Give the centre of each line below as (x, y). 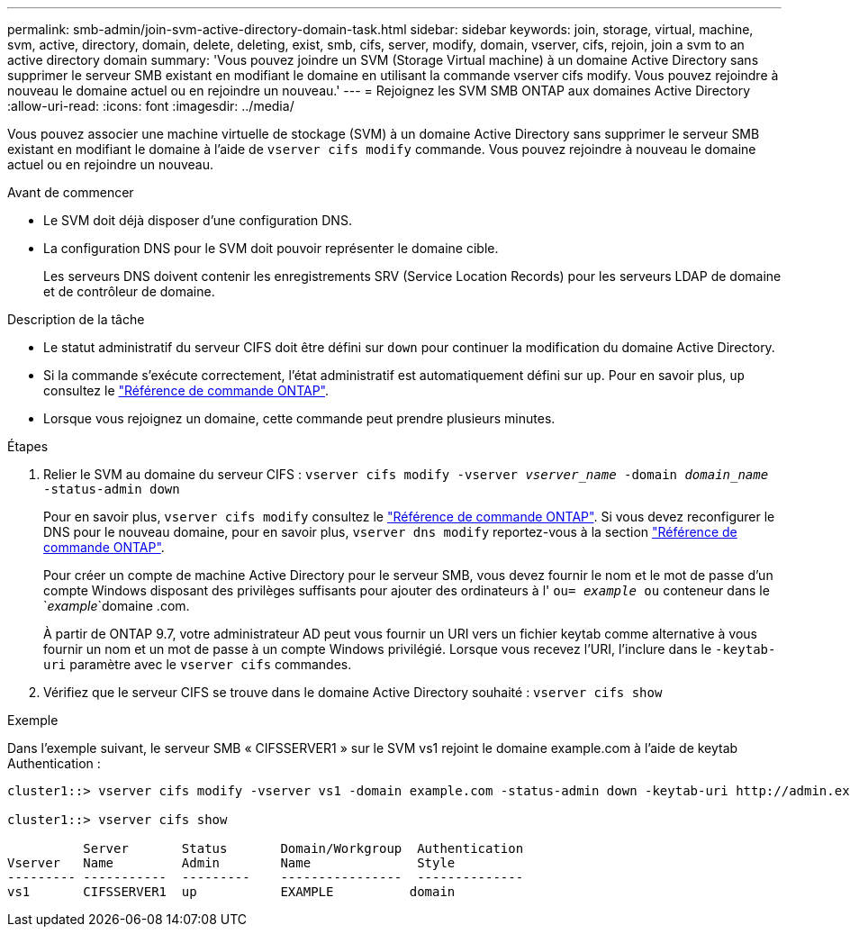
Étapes (28, 446)
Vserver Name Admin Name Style (231, 863)
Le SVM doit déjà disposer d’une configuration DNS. (198, 220)
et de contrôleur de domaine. (129, 291)
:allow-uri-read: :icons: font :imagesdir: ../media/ (151, 106)
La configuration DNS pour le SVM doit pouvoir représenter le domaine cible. (271, 248)
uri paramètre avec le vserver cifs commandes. (198, 664)
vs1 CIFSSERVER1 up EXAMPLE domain (231, 892)
